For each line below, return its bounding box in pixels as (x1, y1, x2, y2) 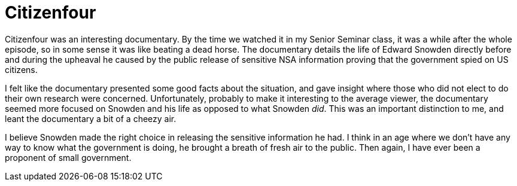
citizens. (5, 64, 38, 75)
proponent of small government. (5, 152, 132, 163)
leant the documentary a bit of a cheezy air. (5, 113, 177, 124)
